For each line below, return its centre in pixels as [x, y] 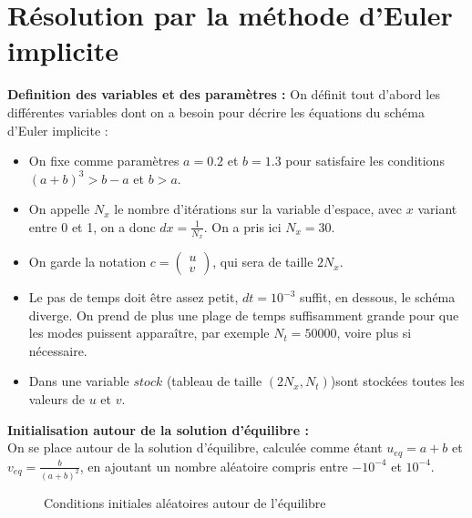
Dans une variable [79, 381]
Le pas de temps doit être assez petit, [133, 297]
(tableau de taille [214, 381]
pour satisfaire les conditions [365, 161]
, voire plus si [374, 333]
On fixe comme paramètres [104, 161]
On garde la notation [87, 262]
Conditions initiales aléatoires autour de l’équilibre [185, 502]
